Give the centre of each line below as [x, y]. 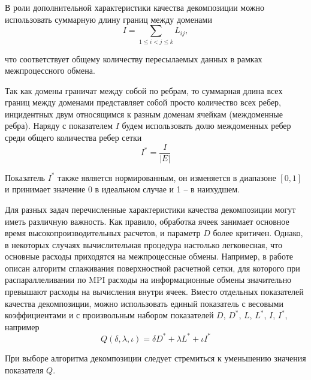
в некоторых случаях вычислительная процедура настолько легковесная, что [144, 244]
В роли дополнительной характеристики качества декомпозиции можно [135, 7]
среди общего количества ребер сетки [73, 138]
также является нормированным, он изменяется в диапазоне [167, 177]
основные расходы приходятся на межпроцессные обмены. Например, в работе [149, 256]
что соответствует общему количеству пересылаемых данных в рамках [134, 58]
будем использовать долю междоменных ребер [206, 126]
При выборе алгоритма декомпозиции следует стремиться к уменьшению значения [155, 358]
